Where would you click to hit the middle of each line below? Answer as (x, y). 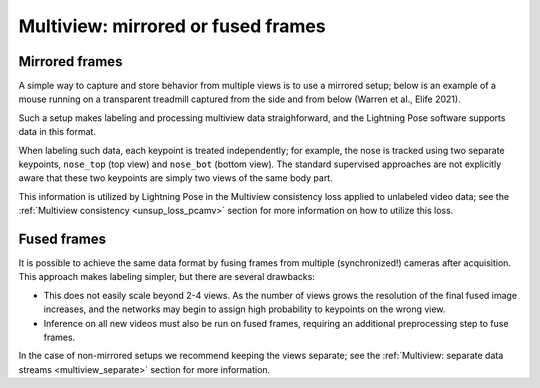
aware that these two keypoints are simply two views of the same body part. (176, 178)
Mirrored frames (70, 61)
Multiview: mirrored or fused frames (172, 26)
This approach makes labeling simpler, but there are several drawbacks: (166, 277)
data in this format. (57, 132)
